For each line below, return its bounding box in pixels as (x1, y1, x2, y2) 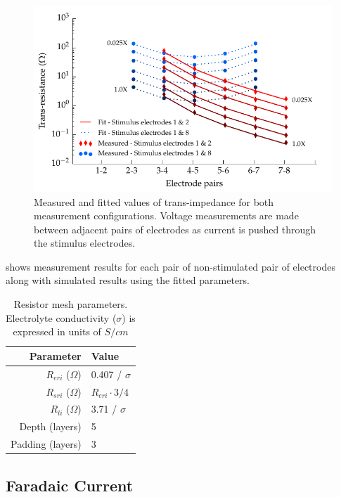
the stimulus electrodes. (34, 235, 136, 250)
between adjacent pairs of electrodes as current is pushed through (34, 221, 316, 236)
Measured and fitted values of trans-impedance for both (34, 194, 274, 209)
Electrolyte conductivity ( (6, 310, 117, 325)
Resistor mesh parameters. (13, 297, 128, 311)
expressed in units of (13, 324, 101, 339)
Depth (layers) (19, 419, 82, 434)
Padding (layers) (11, 437, 82, 451)
